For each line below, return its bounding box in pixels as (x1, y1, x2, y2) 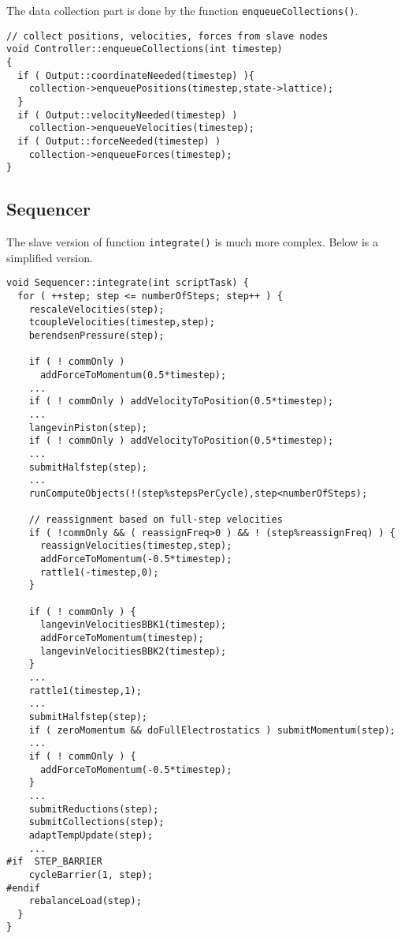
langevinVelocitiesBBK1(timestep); (39, 619, 227, 631)
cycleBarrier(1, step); (28, 869, 154, 880)
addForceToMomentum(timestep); (39, 632, 204, 644)
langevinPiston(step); (28, 422, 147, 433)
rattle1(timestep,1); (28, 685, 142, 696)
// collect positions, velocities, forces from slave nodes (6, 30, 329, 42)
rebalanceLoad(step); (28, 895, 142, 907)
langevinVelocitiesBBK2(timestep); (39, 645, 227, 657)
